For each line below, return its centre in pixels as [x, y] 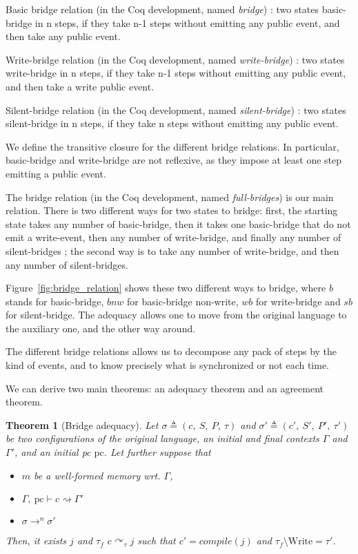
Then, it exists [36, 541]
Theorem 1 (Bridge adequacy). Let [82, 424]
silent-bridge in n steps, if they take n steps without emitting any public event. [172, 123]
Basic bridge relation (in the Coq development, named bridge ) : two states [162, 9]
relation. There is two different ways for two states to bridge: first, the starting [172, 210]
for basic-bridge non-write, [183, 301]
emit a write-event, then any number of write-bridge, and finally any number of [173, 237]
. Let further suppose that [157, 452]
